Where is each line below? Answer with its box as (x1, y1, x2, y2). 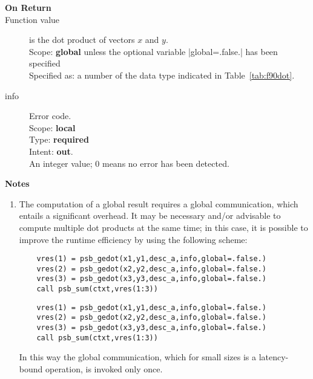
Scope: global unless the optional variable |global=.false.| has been (29, 45, 278, 57)
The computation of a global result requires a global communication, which (19, 197, 298, 210)
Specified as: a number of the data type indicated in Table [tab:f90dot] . (29, 68, 295, 81)
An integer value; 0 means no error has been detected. (29, 157, 229, 169)
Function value (5, 13, 60, 25)
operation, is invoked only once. (45, 362, 163, 375)
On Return (5, 1, 51, 13)
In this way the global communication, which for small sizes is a (19, 351, 257, 363)
